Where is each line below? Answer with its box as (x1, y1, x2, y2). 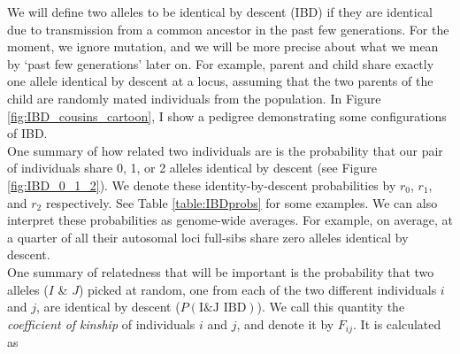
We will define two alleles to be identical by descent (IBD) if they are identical (7, 3, 433, 20)
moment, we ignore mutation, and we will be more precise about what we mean (7, 37, 439, 56)
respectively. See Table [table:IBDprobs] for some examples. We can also (45, 193, 438, 212)
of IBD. (7, 124, 48, 142)
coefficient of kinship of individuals (7, 314, 195, 333)
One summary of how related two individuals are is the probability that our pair (7, 141, 443, 159)
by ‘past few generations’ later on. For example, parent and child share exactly (7, 54, 434, 73)
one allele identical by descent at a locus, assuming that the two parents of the (7, 72, 433, 90)
